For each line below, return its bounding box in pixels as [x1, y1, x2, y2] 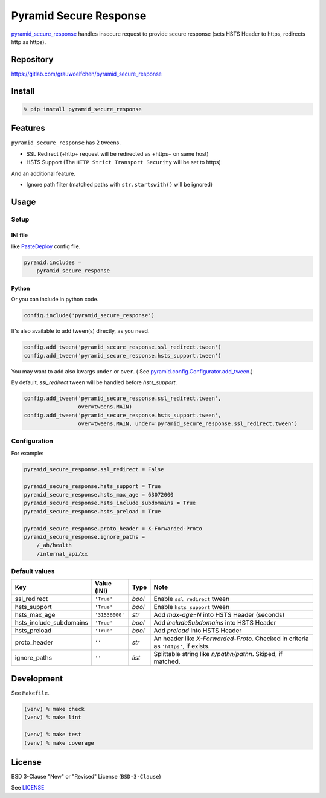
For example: [11, 449, 44, 457]
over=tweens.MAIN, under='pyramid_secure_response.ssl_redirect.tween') [77, 420, 298, 427]
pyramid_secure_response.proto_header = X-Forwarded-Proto [24, 525, 202, 532]
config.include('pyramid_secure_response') [24, 312, 155, 319]
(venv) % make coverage [24, 739, 95, 746]
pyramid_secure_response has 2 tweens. [11, 139, 121, 146]
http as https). [11, 38, 46, 45]
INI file [11, 231, 28, 239]
